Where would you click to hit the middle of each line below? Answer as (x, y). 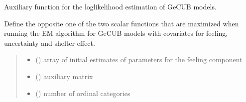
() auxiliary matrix (64, 76)
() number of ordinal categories (83, 93)
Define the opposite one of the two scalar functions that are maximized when (122, 23)
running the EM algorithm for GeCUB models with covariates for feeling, (116, 33)
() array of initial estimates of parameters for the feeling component (139, 59)
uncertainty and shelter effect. (50, 43)
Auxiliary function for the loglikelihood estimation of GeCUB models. (110, 6)
